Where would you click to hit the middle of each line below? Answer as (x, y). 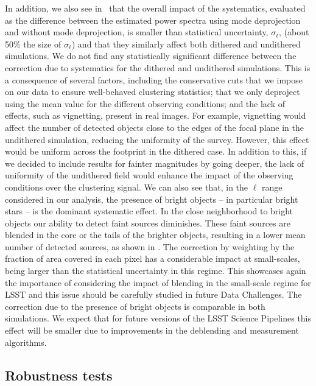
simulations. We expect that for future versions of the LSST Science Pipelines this (158, 318)
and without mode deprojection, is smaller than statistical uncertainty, (137, 32)
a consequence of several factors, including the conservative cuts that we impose (154, 79)
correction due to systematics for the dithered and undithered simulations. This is (158, 67)
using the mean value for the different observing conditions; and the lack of (145, 103)
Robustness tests (59, 375)
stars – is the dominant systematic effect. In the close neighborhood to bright (149, 211)
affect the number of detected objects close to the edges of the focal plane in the (154, 127)
